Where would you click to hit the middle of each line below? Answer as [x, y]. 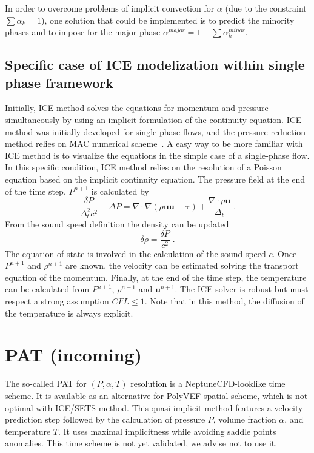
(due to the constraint [266, 8]
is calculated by [120, 191]
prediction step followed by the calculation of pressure [105, 419]
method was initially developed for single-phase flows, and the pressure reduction [155, 131]
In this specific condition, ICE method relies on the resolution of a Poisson [143, 167]
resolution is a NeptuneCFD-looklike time [208, 384]
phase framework [59, 82]
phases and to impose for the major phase [83, 32]
